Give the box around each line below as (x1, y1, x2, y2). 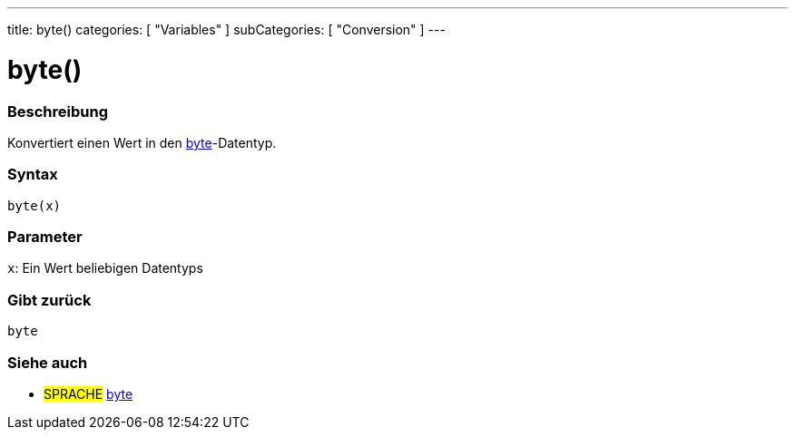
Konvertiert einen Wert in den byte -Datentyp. (7, 134, 277, 151)
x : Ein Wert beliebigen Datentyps (7, 260, 203, 277)
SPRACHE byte (44, 385, 133, 402)
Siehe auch (7, 353, 88, 372)
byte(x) (7, 198, 62, 213)
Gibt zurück (7, 290, 92, 309)
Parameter (7, 228, 83, 246)
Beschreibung (7, 102, 109, 121)
